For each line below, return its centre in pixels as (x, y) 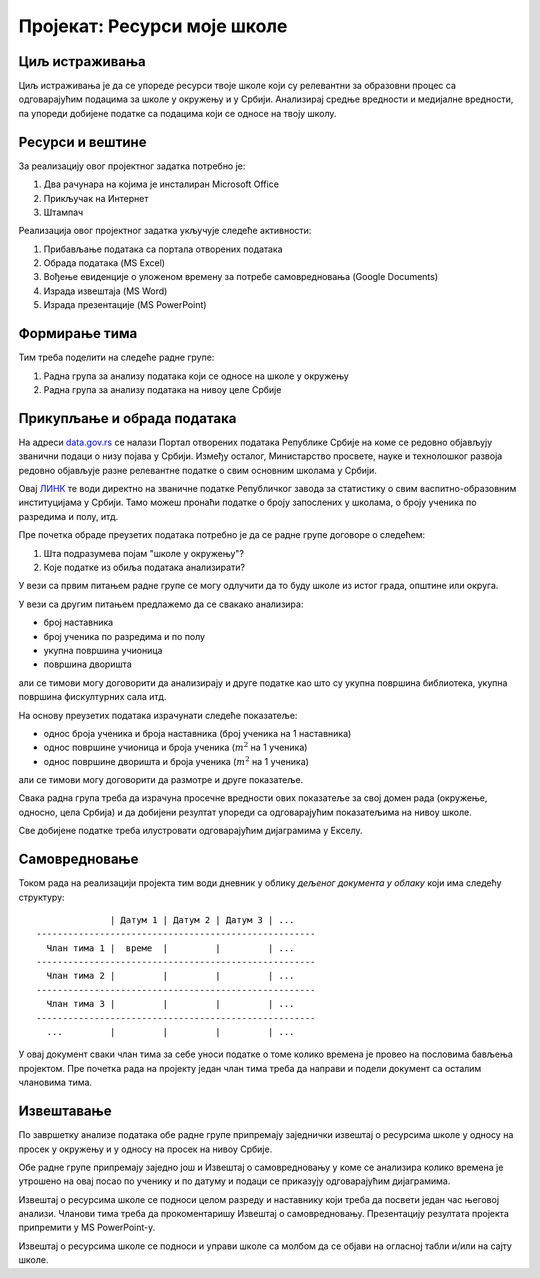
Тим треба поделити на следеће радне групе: (116, 357)
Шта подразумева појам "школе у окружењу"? (144, 553)
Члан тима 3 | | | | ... (170, 1004)
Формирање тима (78, 333)
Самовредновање (78, 859)
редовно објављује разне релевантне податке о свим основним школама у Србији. (197, 470)
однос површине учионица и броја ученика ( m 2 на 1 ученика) (175, 747)
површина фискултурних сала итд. (92, 697)
